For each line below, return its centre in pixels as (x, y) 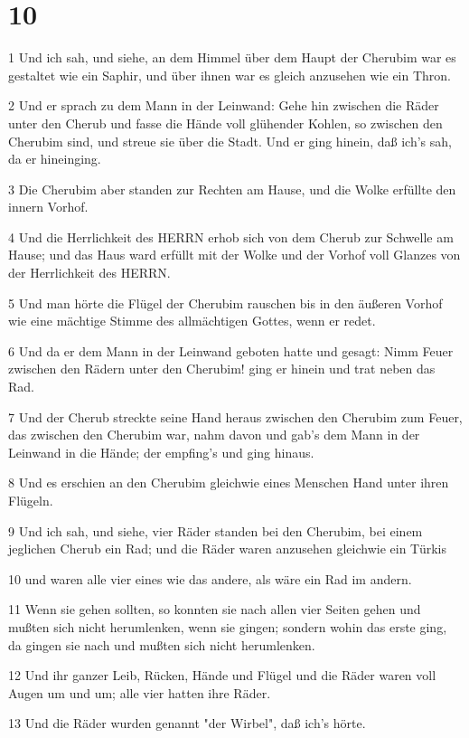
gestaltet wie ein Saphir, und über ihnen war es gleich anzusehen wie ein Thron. (230, 75)
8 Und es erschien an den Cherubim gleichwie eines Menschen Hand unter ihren (229, 483)
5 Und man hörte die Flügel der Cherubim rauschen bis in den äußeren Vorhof (225, 303)
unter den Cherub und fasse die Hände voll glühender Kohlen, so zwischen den (225, 123)
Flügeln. (31, 500)
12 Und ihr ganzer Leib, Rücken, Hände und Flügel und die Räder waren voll (222, 675)
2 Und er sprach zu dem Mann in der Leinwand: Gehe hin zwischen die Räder (224, 105)
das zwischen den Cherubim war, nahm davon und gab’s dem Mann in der (214, 435)
